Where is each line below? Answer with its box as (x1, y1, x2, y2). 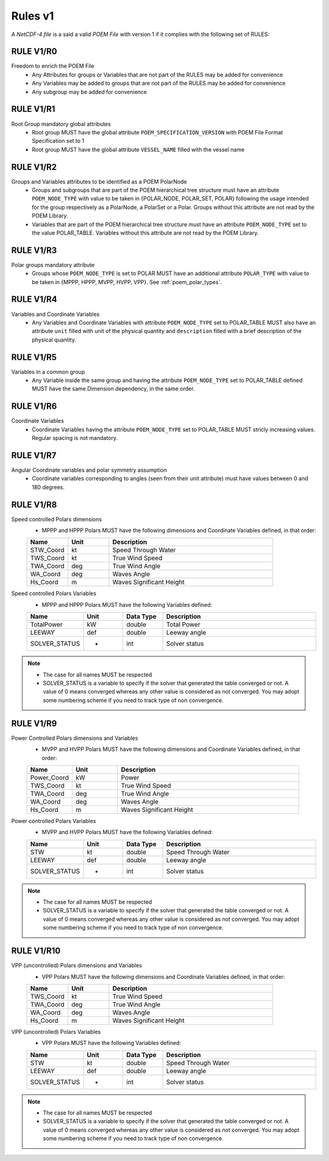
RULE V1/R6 (11, 401, 57, 412)
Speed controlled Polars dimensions (11, 515, 102, 522)
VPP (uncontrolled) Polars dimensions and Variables (11, 962, 143, 969)
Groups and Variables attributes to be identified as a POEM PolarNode (11, 178, 187, 185)
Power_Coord (30, 773, 69, 782)
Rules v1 (11, 9, 54, 23)
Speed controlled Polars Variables (11, 590, 97, 597)
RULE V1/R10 (11, 946, 61, 956)
